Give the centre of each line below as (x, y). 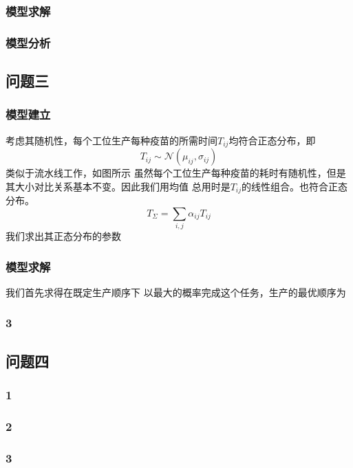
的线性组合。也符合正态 (295, 186)
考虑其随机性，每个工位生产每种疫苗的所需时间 (111, 140)
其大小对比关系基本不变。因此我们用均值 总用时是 (118, 186)
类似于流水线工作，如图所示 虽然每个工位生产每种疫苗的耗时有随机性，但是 (176, 173)
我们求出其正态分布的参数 (63, 236)
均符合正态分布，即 (272, 140)
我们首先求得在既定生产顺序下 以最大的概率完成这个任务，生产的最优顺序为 (176, 292)
